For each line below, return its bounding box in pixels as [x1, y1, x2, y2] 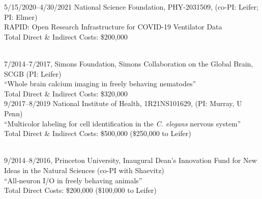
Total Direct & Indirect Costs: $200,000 [4, 31, 128, 42]
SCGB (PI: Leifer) [4, 68, 62, 79]
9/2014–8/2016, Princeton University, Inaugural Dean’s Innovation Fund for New [4, 155, 257, 165]
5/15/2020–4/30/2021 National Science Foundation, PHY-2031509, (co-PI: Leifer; [4, 2, 258, 12]
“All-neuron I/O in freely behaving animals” [4, 175, 142, 185]
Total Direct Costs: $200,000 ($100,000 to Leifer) [4, 185, 157, 195]
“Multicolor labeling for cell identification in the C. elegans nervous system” [4, 118, 241, 128]
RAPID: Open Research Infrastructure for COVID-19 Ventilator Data [4, 21, 222, 32]
